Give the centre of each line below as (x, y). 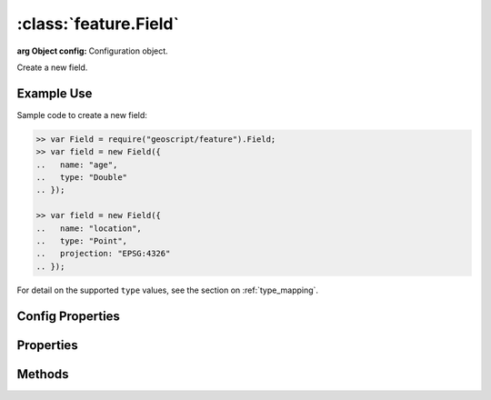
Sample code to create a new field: (82, 115)
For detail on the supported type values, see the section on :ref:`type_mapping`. (167, 290)
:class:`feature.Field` (98, 24)
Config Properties (68, 316)
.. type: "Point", (81, 240)
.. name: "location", (89, 228)
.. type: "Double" (81, 177)
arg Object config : (52, 51)
